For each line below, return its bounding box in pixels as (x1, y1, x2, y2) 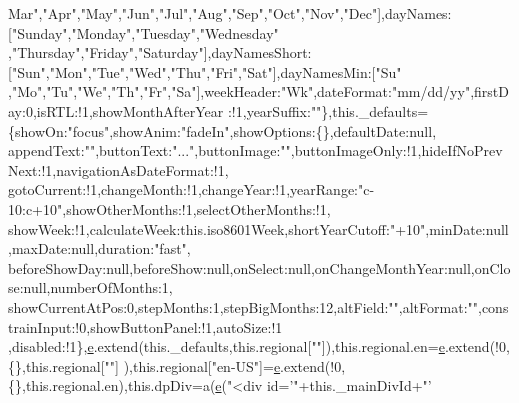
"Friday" (84, 42, 134, 63)
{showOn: (8, 120, 68, 141)
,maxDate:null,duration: (8, 238, 155, 259)
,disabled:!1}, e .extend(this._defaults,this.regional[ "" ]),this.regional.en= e (8, 336, 445, 357)
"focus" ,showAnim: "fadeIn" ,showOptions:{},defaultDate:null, (67, 120, 437, 141)
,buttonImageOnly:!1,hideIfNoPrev (290, 140, 503, 161)
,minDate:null (425, 218, 509, 239)
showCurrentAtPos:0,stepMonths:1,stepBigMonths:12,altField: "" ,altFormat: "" (8, 296, 479, 317)
